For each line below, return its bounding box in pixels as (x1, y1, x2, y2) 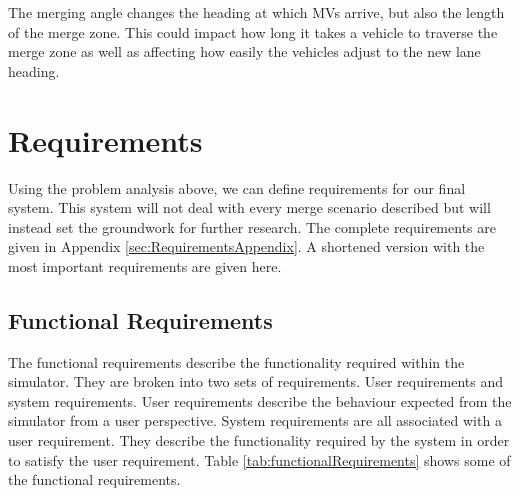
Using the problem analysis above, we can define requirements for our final (8, 177, 466, 198)
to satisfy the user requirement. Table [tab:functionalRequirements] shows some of (8, 449, 511, 470)
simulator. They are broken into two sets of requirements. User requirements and (8, 371, 504, 392)
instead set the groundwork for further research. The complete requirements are (8, 216, 496, 237)
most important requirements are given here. (8, 255, 282, 276)
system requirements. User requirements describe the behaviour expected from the (8, 390, 512, 411)
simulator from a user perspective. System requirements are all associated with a (8, 410, 502, 431)
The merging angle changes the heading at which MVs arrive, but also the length (8, 2, 505, 22)
